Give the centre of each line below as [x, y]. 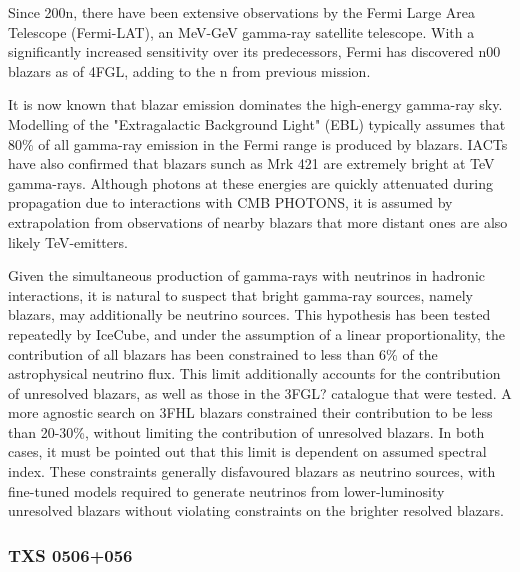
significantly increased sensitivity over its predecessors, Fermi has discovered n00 [254, 51]
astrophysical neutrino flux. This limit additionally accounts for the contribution [254, 373]
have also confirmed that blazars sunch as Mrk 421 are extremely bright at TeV [251, 163]
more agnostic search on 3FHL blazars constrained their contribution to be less [250, 412]
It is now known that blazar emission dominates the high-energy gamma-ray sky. [255, 104]
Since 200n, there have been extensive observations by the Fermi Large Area [242, 12]
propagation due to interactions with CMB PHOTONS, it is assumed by [230, 202]
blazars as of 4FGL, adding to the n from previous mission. [189, 70]
